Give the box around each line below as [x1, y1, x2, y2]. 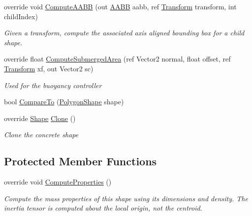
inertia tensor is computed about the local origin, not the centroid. [4, 203, 202, 213]
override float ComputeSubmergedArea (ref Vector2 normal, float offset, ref [4, 54, 231, 64]
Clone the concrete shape [4, 129, 79, 140]
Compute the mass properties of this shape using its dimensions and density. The [4, 193, 248, 203]
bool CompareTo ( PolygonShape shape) [4, 96, 124, 107]
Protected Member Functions [4, 154, 157, 169]
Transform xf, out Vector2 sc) [4, 63, 94, 73]
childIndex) [4, 11, 38, 21]
